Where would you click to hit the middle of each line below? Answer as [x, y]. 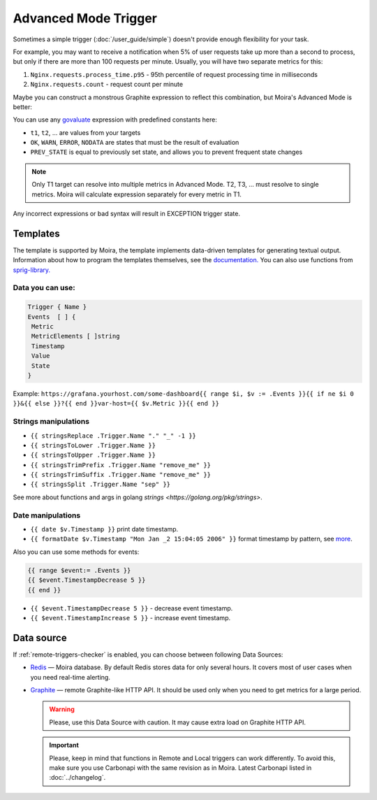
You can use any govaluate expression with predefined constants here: [115, 120]
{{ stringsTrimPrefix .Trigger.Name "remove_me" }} [121, 465]
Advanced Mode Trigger [85, 18]
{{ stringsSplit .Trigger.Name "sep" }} [101, 485]
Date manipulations [47, 515]
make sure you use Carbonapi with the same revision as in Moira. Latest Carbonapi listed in [180, 767]
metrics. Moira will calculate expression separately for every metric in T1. [137, 194]
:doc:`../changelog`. [77, 778]
